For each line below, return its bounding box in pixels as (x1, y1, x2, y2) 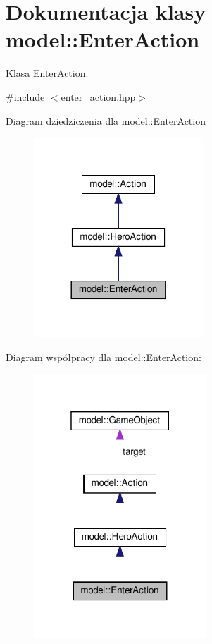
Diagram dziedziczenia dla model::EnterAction (6, 113, 206, 128)
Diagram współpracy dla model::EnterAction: (6, 349, 201, 364)
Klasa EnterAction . (6, 66, 89, 80)
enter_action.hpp (61, 89, 136, 104)
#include (6, 89, 45, 104)
